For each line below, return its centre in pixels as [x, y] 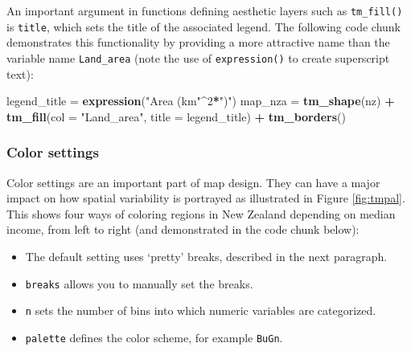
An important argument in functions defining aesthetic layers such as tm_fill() [205, 10]
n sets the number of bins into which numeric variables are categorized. [201, 310]
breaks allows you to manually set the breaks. [139, 283]
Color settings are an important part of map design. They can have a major [193, 182]
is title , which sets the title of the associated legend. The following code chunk [203, 26]
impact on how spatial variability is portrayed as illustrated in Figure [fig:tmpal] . [206, 198]
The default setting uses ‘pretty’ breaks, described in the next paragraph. [206, 256]
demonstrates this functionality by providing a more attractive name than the [198, 42]
